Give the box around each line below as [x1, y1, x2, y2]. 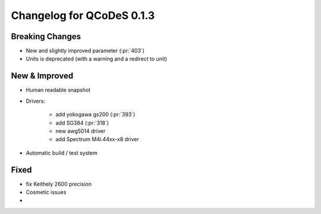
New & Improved [11, 71, 74, 81]
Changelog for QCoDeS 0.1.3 [11, 9, 155, 22]
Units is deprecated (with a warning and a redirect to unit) [26, 55, 168, 62]
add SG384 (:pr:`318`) [55, 119, 109, 126]
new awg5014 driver [55, 127, 106, 135]
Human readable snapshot [26, 87, 91, 94]
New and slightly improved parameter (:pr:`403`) [26, 47, 145, 55]
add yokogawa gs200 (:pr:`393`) [55, 111, 136, 118]
